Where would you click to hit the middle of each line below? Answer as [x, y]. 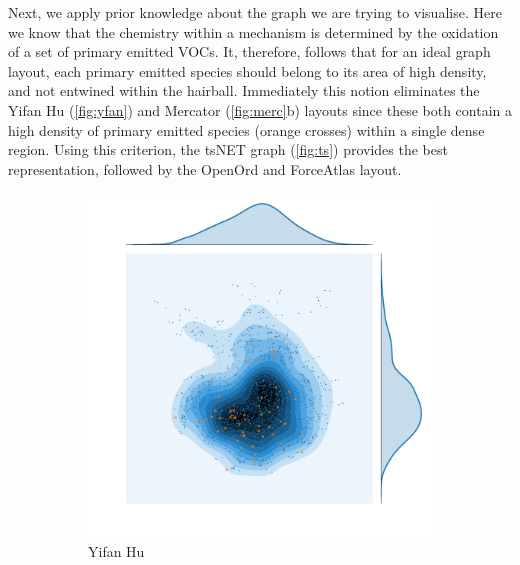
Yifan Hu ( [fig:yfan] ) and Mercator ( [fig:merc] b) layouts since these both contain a [260, 109]
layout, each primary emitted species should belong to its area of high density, [247, 70]
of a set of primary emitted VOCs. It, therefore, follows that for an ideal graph [249, 51]
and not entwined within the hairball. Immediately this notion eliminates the [244, 90]
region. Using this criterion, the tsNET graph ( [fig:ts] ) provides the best [228, 149]
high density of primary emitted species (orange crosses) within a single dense [246, 129]
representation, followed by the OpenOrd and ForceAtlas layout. [205, 168]
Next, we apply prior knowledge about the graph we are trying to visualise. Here [255, 12]
